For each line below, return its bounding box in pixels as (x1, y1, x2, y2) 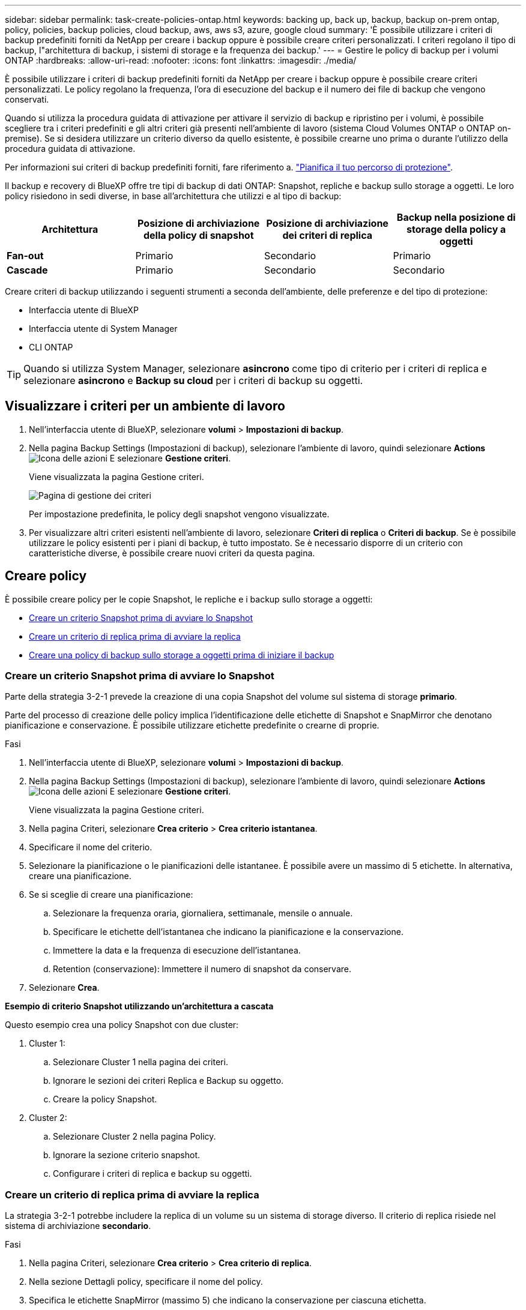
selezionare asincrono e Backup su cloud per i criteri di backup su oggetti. (23, 374, 363, 386)
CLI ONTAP (29, 342, 73, 352)
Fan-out (7, 250, 44, 262)
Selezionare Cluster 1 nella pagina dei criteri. (53, 1057, 228, 1068)
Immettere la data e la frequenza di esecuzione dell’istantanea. (53, 945, 301, 956)
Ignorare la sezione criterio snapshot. (53, 1150, 201, 1161)
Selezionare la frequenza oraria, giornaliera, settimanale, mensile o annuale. (53, 908, 353, 919)
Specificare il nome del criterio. (29, 842, 153, 853)
